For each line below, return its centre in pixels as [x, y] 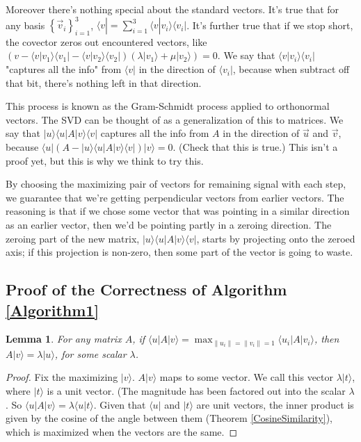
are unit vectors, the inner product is [275, 404]
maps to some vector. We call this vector [246, 377]
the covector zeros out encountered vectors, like [106, 41]
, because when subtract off [291, 69]
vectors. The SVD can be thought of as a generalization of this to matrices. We [175, 119]
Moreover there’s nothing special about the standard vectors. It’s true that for [173, 9]
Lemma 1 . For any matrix [64, 339]
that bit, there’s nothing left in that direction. [104, 82]
